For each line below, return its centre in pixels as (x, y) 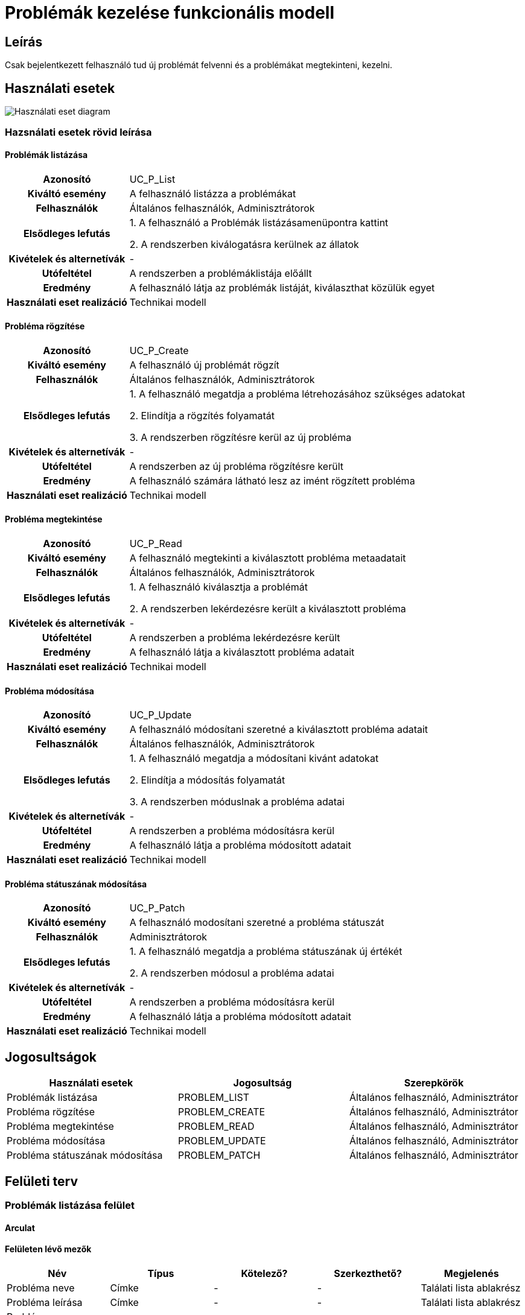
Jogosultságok (51, 1057)
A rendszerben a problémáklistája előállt (221, 273)
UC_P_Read (156, 544)
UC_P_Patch (157, 908)
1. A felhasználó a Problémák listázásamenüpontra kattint (259, 222)
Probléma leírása (45, 1302)
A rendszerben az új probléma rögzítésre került (236, 466)
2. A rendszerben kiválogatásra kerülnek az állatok (244, 244)
